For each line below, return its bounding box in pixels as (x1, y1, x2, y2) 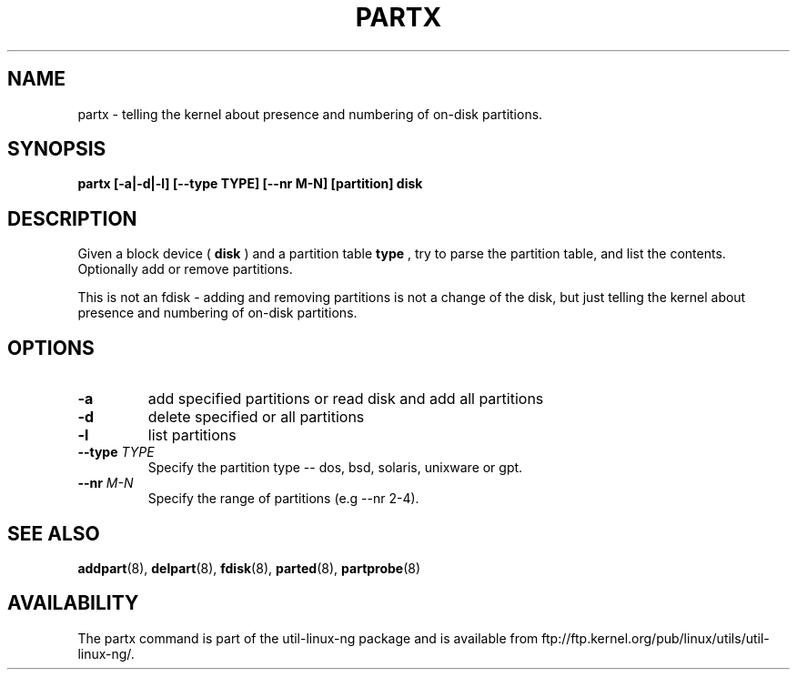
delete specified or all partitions (147, 408, 365, 427)
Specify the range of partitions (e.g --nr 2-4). (147, 490, 419, 507)
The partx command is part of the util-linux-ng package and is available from (77, 630, 539, 646)
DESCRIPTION (7, 207, 137, 230)
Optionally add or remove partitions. (77, 261, 293, 278)
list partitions (147, 426, 237, 445)
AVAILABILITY (7, 591, 139, 615)
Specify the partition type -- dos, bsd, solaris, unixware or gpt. (147, 460, 523, 476)
